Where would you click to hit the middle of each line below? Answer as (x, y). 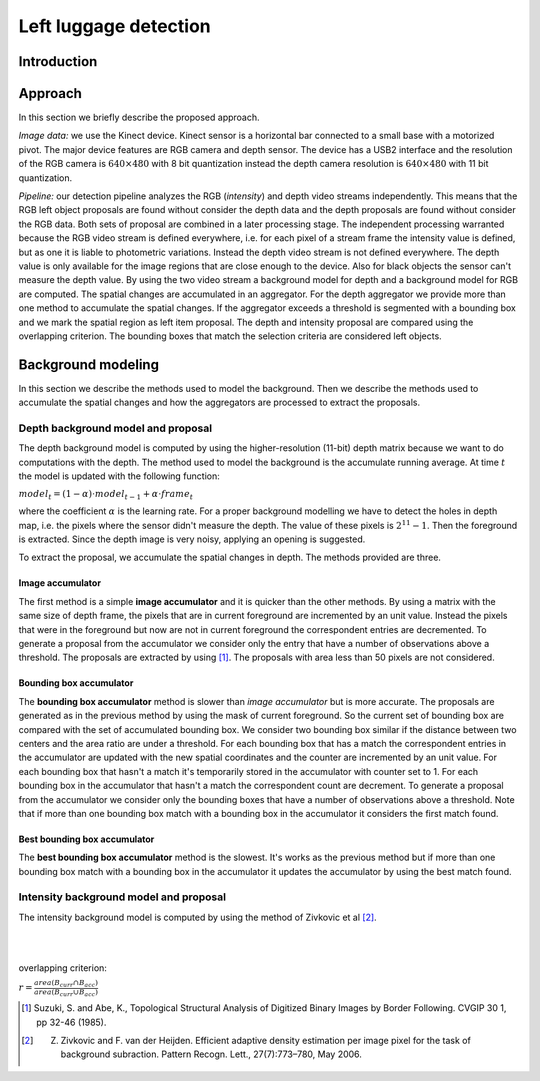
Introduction (58, 61)
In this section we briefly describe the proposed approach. (139, 117)
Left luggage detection (115, 26)
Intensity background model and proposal (122, 897)
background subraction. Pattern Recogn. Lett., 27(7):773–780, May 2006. (211, 1054)
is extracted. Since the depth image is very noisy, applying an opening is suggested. (192, 539)
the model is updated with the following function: (119, 476)
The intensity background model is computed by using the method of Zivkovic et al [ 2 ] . (197, 917)
